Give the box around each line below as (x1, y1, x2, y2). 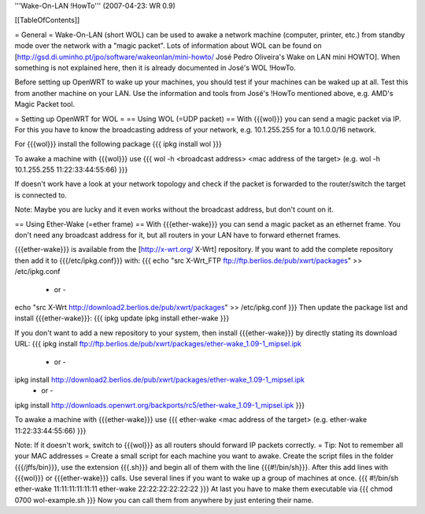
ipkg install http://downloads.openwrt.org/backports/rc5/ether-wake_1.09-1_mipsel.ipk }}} (14, 400, 305, 409)
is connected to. (14, 190, 67, 200)
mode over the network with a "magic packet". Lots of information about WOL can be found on (14, 41, 322, 50)
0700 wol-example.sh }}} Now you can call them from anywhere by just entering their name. (14, 495, 314, 505)
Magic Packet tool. (14, 99, 75, 109)
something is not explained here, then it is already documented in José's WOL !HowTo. (14, 63, 297, 72)
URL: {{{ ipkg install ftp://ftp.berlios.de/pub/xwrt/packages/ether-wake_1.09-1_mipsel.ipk (14, 339, 302, 349)
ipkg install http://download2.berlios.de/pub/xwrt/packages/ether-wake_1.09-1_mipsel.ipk (14, 375, 305, 384)
